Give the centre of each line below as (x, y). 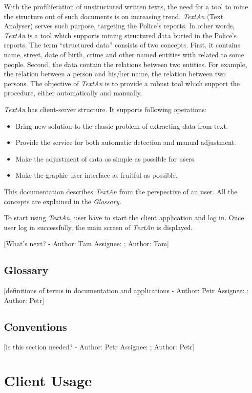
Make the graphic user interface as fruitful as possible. (96, 175)
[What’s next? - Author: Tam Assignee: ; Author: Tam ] (86, 243)
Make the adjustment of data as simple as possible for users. (106, 158)
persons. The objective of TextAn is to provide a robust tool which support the (122, 83)
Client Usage (48, 381)
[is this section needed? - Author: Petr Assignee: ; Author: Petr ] (99, 347)
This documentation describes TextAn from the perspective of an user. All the (121, 191)
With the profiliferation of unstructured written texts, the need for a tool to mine (126, 6)
